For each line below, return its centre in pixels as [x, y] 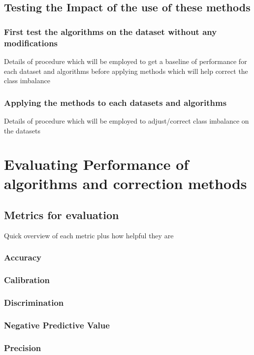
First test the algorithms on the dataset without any [111, 31]
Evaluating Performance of [96, 164]
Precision [23, 347]
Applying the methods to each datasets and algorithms [115, 102]
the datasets [22, 130]
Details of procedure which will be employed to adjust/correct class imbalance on [127, 120]
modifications [31, 43]
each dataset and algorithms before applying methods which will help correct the [126, 71]
